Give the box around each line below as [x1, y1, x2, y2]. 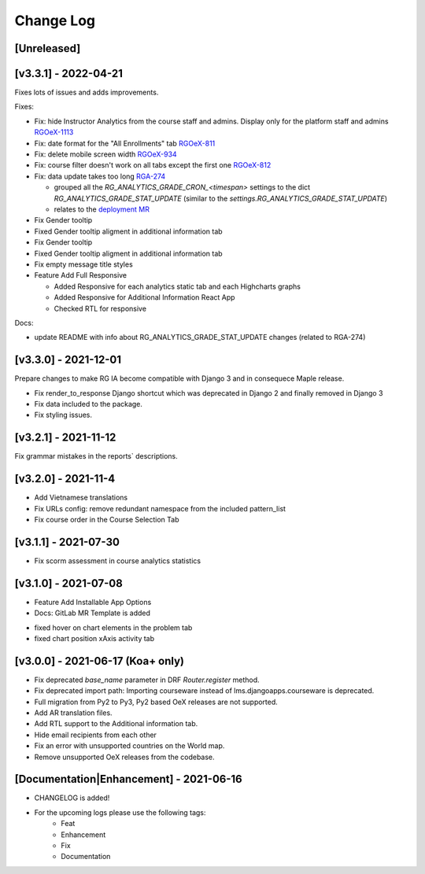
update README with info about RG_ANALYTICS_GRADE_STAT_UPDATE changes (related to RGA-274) [34, 333, 366, 342]
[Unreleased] [14, 42, 81, 55]
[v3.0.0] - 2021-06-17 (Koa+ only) [14, 654, 185, 668]
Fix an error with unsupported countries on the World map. [34, 741, 225, 750]
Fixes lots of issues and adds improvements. [14, 87, 159, 98]
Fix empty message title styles [34, 260, 133, 269]
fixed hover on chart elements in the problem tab [34, 622, 193, 632]
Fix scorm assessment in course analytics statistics [34, 555, 201, 566]
